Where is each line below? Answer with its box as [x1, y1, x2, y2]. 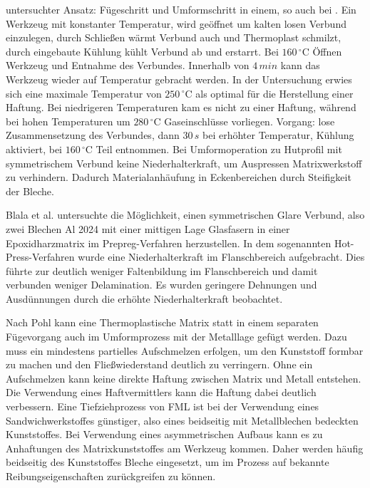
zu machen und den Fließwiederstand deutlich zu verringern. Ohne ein [6, 357, 313, 372]
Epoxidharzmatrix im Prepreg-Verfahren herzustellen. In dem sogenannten [6, 235, 332, 250]
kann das [280, 58, 320, 73]
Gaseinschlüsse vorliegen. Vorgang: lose [164, 113, 335, 128]
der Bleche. [6, 183, 54, 198]
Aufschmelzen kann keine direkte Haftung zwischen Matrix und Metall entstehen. [6, 370, 361, 385]
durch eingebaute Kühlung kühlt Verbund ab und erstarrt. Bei [6, 43, 279, 58]
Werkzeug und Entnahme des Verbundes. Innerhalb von [6, 58, 250, 73]
